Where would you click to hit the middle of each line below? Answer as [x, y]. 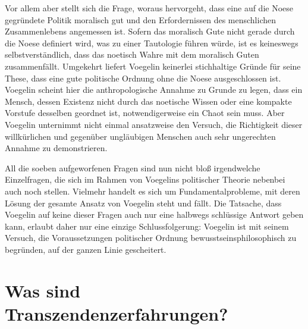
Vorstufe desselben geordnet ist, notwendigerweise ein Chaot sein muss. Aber [145, 113]
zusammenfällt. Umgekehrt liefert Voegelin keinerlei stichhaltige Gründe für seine [153, 66]
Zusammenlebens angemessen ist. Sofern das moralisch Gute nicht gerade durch [150, 31]
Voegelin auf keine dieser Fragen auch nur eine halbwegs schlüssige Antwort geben [154, 214]
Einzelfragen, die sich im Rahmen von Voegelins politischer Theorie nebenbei [145, 179]
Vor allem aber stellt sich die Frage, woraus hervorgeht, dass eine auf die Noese [149, 8]
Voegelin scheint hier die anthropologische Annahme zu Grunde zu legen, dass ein [154, 90]
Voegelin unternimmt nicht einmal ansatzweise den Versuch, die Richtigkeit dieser [154, 124]
